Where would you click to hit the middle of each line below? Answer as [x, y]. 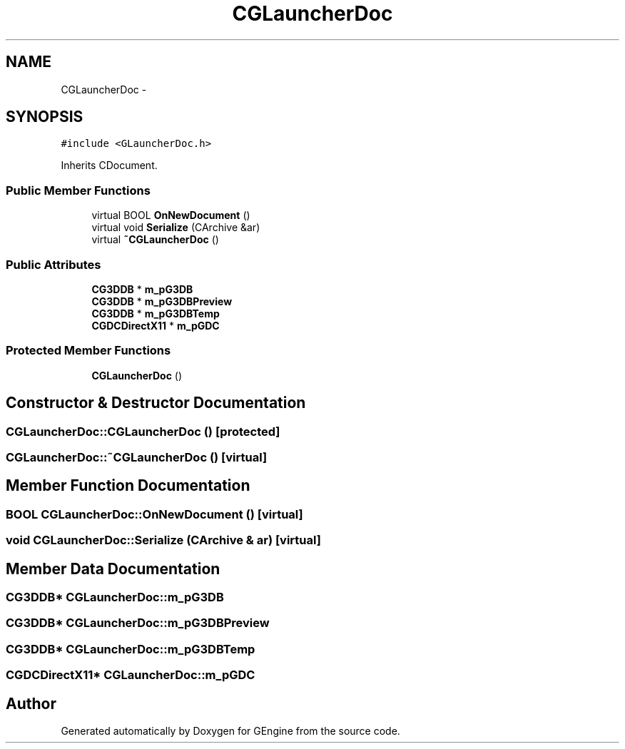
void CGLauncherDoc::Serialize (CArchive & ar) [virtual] [163, 540]
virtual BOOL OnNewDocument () [171, 215]
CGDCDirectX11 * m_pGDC [156, 325]
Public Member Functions [78, 190]
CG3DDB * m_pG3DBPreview [162, 301]
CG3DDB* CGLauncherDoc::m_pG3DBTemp [131, 649]
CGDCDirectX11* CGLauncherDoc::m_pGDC [131, 675]
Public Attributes [54, 264]
